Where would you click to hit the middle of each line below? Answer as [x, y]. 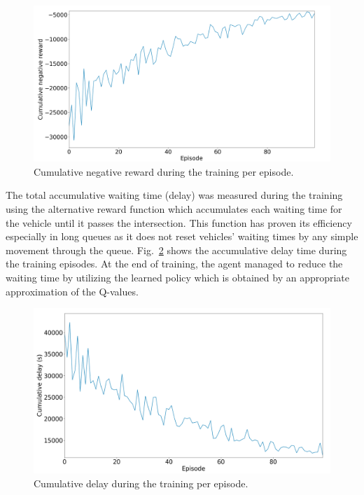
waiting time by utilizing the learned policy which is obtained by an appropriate [178, 277]
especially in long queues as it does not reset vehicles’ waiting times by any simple [182, 236]
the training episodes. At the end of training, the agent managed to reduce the [174, 264]
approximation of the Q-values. [72, 291]
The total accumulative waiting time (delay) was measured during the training [174, 195]
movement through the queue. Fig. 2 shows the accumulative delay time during [176, 250]
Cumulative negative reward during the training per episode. [164, 171]
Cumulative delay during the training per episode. [141, 483]
